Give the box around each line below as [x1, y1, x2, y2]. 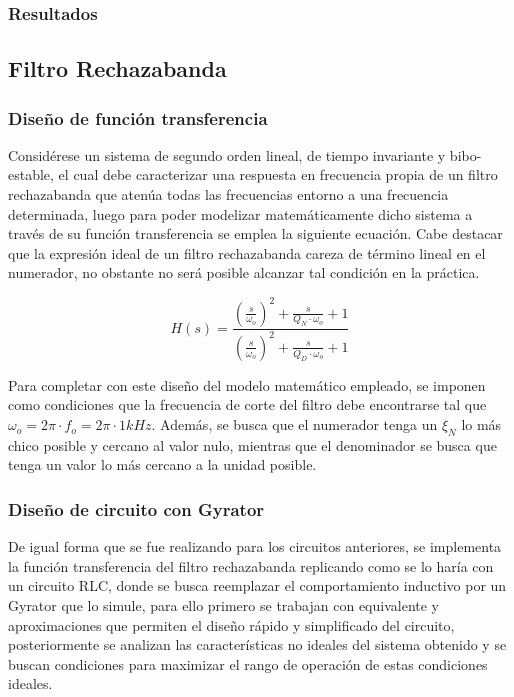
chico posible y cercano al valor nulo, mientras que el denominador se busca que [8, 434, 497, 455]
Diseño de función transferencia [8, 105, 268, 130]
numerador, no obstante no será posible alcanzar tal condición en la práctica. [8, 262, 480, 283]
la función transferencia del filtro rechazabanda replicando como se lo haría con [8, 555, 494, 576]
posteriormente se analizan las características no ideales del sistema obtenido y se [8, 634, 507, 655]
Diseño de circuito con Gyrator [8, 496, 265, 521]
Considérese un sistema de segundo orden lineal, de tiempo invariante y [8, 144, 446, 165]
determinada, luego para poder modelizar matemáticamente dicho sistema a [8, 203, 473, 224]
